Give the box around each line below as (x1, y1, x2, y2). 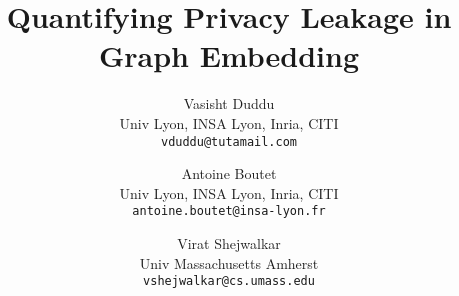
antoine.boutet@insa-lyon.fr (132, 204, 326, 219)
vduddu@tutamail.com (160, 134, 298, 149)
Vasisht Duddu (183, 93, 275, 114)
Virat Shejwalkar (177, 233, 281, 253)
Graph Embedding (98, 35, 360, 76)
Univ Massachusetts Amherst (139, 252, 319, 273)
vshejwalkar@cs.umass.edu (143, 274, 315, 289)
